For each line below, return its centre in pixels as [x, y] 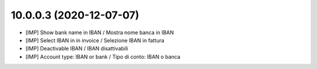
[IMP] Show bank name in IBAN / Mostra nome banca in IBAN [100, 32]
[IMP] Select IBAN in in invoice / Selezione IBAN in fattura [95, 40]
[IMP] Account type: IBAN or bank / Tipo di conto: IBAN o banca [103, 57]
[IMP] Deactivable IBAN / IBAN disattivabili [77, 49]
